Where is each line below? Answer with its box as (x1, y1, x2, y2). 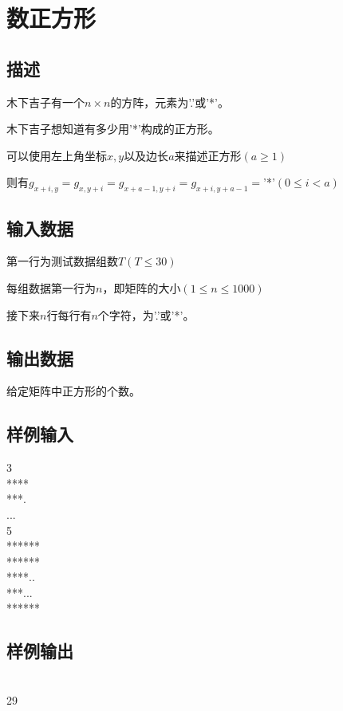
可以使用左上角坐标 (6, 147, 107, 163)
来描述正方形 (174, 147, 242, 163)
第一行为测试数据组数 (6, 253, 118, 269)
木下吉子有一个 (6, 93, 85, 110)
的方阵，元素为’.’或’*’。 (110, 93, 229, 110)
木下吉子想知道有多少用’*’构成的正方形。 (6, 120, 219, 137)
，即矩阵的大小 (102, 279, 181, 296)
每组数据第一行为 (6, 279, 96, 296)
